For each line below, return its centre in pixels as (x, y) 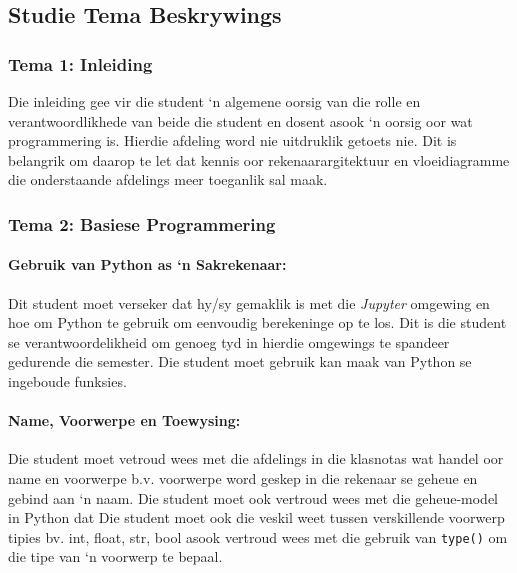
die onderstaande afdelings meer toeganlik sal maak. (168, 179)
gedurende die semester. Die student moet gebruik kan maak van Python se (240, 361)
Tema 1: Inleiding (80, 63)
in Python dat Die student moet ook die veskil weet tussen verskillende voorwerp (256, 517)
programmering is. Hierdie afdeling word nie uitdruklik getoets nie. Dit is (232, 140)
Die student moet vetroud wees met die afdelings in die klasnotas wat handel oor (256, 458)
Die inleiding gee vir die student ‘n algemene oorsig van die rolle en (214, 101)
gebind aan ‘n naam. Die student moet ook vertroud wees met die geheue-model (253, 497)
